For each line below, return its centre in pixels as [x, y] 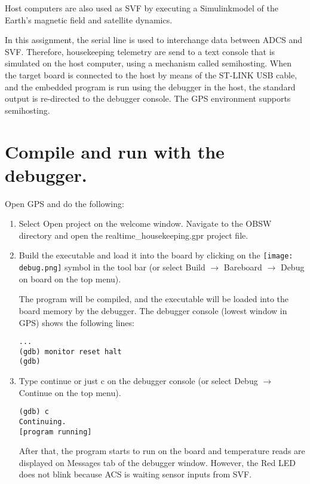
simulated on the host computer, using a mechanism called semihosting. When [148, 63]
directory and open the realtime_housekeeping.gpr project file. [133, 235]
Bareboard [243, 267]
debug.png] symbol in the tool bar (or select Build [112, 267]
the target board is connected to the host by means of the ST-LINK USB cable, [151, 74]
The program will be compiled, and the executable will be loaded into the [154, 299]
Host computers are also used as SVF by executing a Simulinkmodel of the [142, 8]
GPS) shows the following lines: [76, 322]
